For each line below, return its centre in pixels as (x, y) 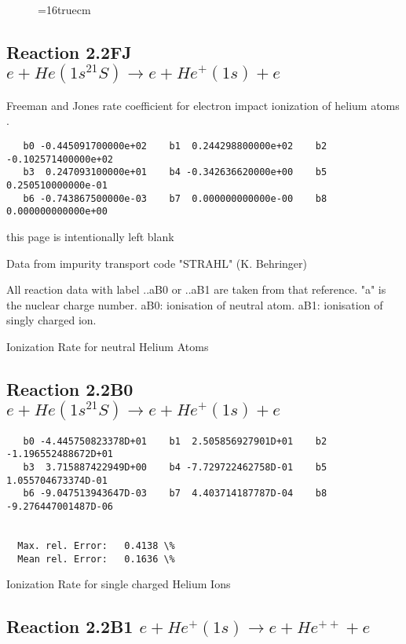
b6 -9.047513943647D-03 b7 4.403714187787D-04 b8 (175, 494)
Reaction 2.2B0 (70, 388)
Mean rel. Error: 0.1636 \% (96, 559)
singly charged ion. (51, 320)
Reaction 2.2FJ (69, 51)
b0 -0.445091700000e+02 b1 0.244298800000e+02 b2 (175, 146)
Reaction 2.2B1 (70, 626)
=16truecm (64, 9)
